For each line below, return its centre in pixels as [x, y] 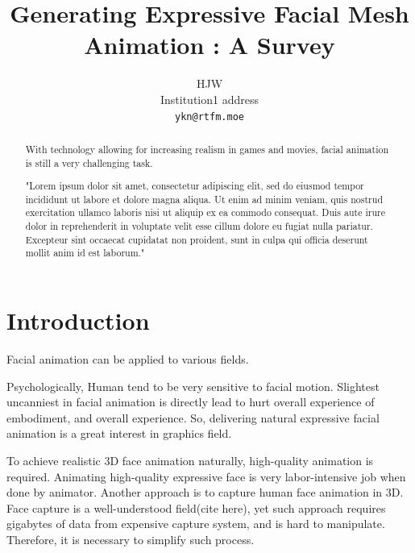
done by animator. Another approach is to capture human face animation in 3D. [205, 492]
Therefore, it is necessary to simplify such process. [131, 539]
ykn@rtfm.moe [210, 116]
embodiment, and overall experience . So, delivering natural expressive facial [193, 417]
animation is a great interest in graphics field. [119, 433]
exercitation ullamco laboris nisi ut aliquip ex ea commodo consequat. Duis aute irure [205, 212]
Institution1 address [209, 99]
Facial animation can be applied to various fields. [128, 359]
